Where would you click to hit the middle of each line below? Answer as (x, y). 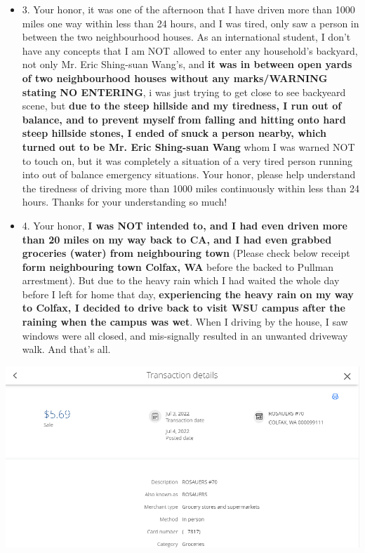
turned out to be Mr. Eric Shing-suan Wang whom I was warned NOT (188, 146)
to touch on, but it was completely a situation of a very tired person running (187, 160)
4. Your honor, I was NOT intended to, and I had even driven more (185, 225)
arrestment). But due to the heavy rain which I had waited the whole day (181, 280)
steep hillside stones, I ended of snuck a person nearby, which (174, 133)
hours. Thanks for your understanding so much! (125, 202)
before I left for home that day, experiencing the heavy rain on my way (188, 294)
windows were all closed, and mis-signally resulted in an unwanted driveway (185, 335)
